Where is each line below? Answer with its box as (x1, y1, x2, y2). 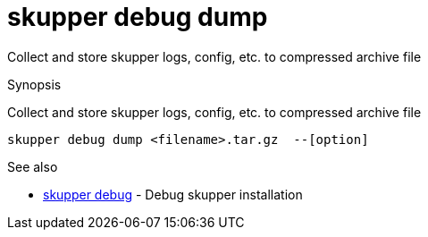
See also (7, 158, 58, 174)
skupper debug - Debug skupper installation (43, 186, 303, 202)
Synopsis (7, 76, 62, 92)
